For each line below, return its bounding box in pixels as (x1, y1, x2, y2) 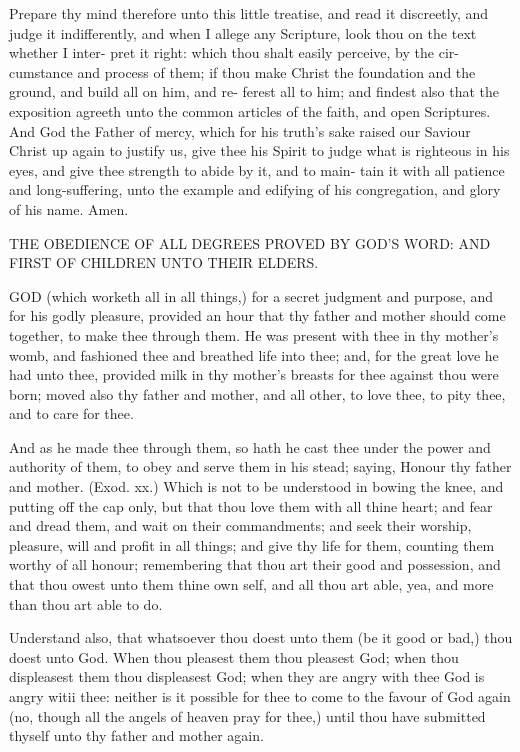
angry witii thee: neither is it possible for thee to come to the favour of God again (9, 686, 511, 706)
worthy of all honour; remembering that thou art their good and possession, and (9, 554, 501, 575)
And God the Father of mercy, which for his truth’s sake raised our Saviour (9, 120, 471, 141)
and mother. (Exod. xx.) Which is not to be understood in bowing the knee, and (9, 476, 504, 497)
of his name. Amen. (9, 198, 129, 219)
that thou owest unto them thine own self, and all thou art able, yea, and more (9, 574, 494, 595)
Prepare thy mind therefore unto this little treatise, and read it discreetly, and (9, 3, 489, 23)
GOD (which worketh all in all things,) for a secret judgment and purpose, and (9, 285, 494, 306)
